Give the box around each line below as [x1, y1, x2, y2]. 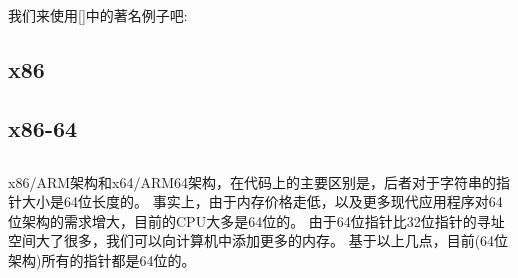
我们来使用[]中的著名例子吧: [8, 5, 188, 25]
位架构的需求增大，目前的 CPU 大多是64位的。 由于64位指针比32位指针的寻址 [8, 210, 505, 231]
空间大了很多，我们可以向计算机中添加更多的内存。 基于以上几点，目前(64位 [8, 230, 509, 251]
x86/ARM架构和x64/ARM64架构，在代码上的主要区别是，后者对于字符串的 [8, 171, 497, 192]
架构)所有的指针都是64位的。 [8, 249, 196, 270]
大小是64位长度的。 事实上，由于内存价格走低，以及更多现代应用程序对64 [21, 191, 503, 212]
